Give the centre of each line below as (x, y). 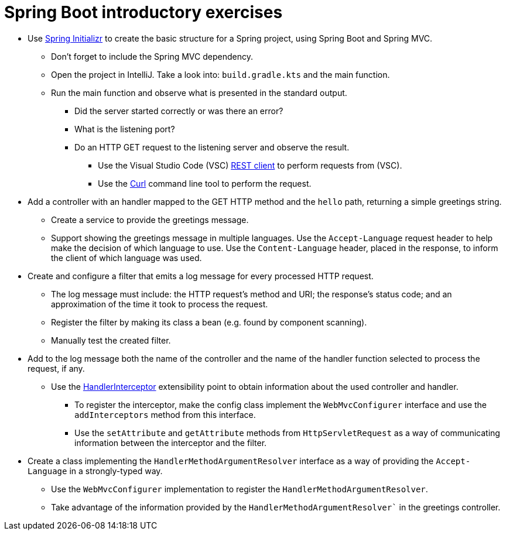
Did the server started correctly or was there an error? (179, 111)
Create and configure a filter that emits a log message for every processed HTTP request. (201, 276)
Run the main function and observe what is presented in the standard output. (199, 92)
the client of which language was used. (126, 258)
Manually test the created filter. (111, 340)
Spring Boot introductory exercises (143, 12)
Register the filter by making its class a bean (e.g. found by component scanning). (209, 322)
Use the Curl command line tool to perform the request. (205, 183)
